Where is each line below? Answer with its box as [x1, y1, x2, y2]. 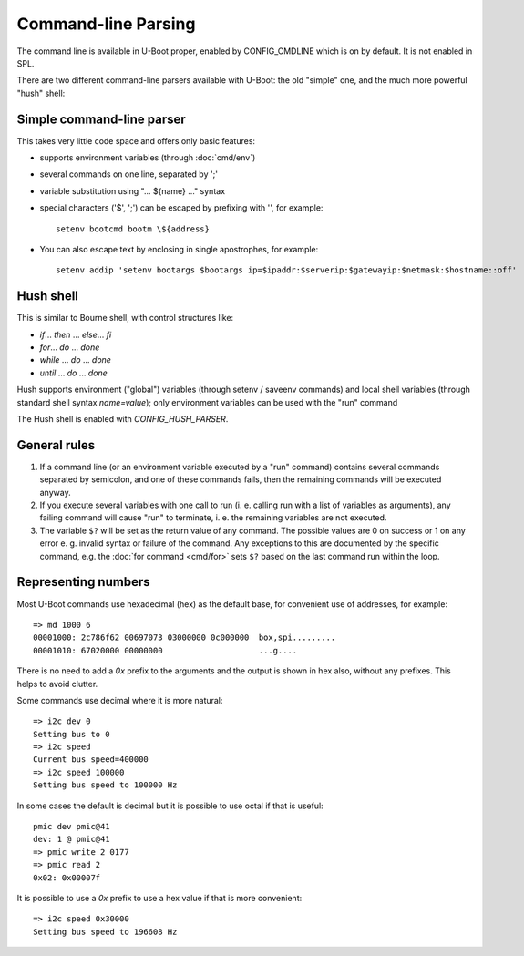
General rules [16, 437, 96, 453]
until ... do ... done [39, 367, 108, 378]
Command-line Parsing [16, 14, 196, 34]
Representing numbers [16, 574, 150, 590]
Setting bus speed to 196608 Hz [33, 926, 178, 937]
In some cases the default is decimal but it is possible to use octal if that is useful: [16, 800, 324, 811]
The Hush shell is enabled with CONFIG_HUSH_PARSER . [16, 414, 229, 424]
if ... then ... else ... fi [39, 329, 112, 340]
